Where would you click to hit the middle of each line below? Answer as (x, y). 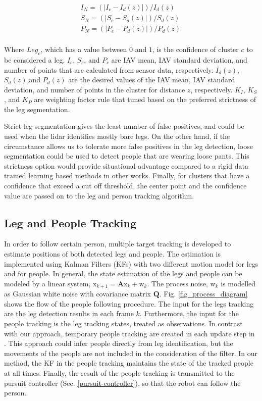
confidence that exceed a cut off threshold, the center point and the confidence (125, 186)
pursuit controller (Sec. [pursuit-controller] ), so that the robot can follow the (122, 383)
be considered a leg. (35, 59)
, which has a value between (84, 49)
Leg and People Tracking (70, 222)
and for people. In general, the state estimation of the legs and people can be (123, 273)
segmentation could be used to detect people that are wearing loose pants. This (127, 156)
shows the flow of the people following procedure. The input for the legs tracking (129, 303)
